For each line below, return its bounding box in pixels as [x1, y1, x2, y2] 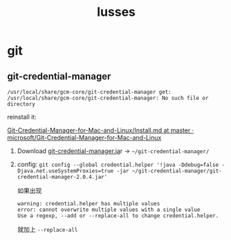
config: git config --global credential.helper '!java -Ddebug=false [17, 160, 219, 168]
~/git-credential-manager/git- [131, 168, 223, 174]
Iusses [96, 4, 136, 20]
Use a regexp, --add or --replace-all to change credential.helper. [17, 212, 219, 219]
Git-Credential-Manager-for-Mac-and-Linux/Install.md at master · [7, 126, 194, 134]
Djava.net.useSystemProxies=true [17, 168, 114, 174]
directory [7, 101, 36, 108]
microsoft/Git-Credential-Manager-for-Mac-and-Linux [7, 134, 162, 141]
